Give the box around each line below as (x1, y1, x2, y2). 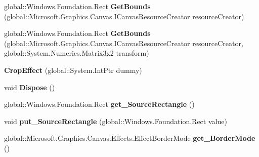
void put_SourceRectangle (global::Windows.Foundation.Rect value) (4, 115, 227, 126)
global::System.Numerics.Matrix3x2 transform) (4, 48, 149, 58)
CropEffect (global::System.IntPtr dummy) (4, 64, 142, 75)
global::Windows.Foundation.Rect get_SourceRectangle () (4, 99, 195, 109)
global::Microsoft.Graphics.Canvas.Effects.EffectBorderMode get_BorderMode (4, 133, 255, 143)
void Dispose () (4, 82, 55, 92)
